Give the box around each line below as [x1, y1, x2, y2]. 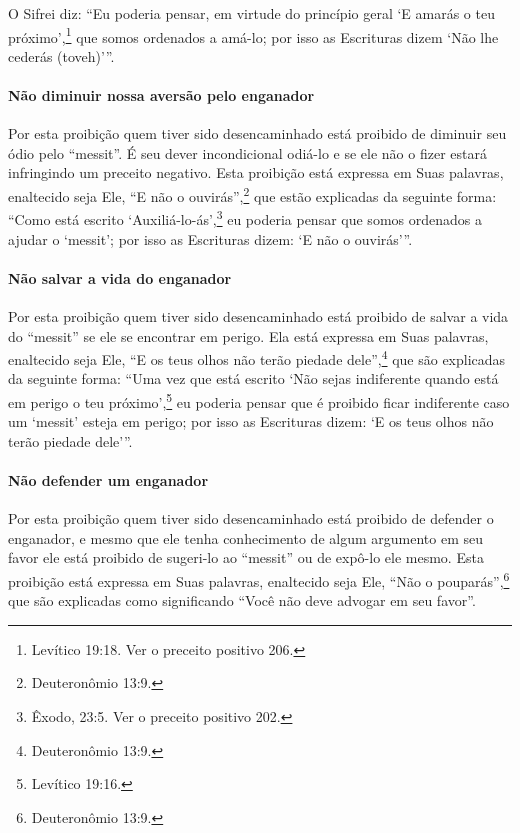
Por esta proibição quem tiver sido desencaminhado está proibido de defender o [8, 508, 494, 529]
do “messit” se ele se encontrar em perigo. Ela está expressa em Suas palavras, [8, 325, 489, 346]
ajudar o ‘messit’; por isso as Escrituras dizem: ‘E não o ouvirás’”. [8, 228, 413, 249]
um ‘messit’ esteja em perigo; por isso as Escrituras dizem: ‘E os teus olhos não [8, 411, 494, 432]
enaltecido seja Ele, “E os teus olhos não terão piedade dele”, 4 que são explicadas [8, 346, 506, 369]
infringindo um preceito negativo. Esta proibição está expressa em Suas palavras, [8, 162, 504, 183]
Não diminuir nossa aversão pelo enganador [8, 85, 315, 106]
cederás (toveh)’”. [8, 45, 115, 66]
